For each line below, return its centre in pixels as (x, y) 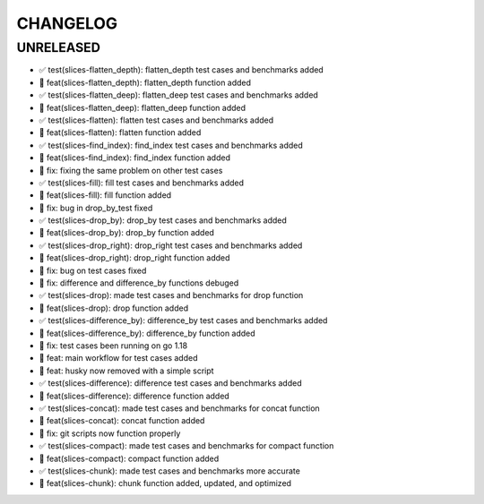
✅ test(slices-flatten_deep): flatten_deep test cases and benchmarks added (178, 95)
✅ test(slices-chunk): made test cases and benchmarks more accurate (169, 471)
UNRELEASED (58, 47)
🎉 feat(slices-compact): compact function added (129, 458)
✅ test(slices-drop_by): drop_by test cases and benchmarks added (163, 220)
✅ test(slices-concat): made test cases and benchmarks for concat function (179, 408)
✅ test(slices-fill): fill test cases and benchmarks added (142, 183)
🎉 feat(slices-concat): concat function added (122, 421)
